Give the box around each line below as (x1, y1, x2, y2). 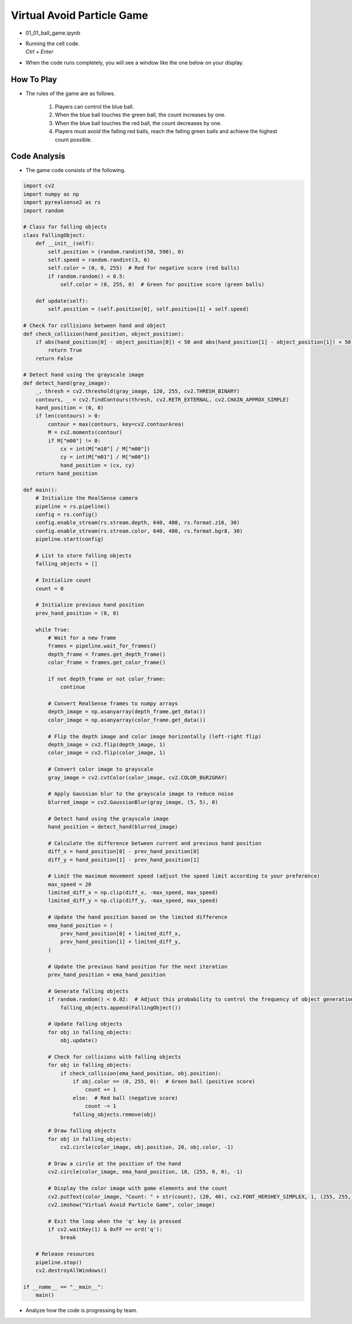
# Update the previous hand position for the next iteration (48, 963, 228, 970)
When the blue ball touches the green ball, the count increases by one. (55, 112, 226, 119)
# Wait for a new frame (48, 634, 117, 641)
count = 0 (35, 585, 64, 592)
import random (23, 207, 64, 214)
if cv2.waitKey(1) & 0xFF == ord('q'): (48, 1226, 163, 1233)
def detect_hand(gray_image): (23, 379, 110, 386)
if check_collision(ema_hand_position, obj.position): (60, 1070, 222, 1077)
